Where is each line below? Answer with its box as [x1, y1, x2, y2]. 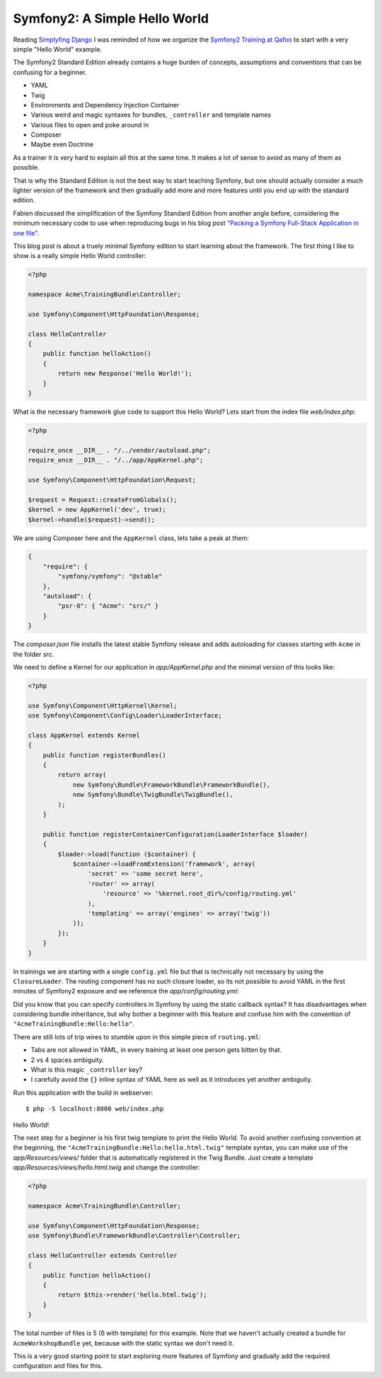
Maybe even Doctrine [30, 140, 94, 148]
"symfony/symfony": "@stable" [57, 573, 163, 580]
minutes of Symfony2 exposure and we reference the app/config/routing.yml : [13, 987, 240, 995]
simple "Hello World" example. [13, 45, 103, 53]
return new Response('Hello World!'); [57, 370, 192, 378]
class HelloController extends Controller [28, 1251, 178, 1259]
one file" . [13, 228, 40, 237]
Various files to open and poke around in [30, 120, 149, 129]
